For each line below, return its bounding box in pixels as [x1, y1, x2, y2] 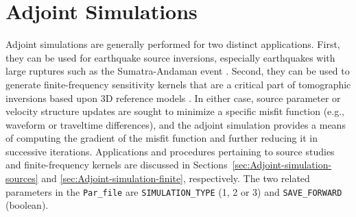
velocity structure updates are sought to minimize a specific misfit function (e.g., [5, 104, 344, 118]
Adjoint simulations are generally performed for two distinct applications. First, [5, 37, 340, 51]
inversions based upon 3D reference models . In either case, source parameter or [5, 90, 341, 105]
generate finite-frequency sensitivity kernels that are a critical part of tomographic [5, 77, 351, 91]
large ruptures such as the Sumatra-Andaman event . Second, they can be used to [5, 64, 350, 78]
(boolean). [5, 198, 49, 212]
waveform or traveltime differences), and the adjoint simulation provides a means [5, 117, 346, 131]
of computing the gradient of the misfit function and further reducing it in [5, 131, 318, 145]
